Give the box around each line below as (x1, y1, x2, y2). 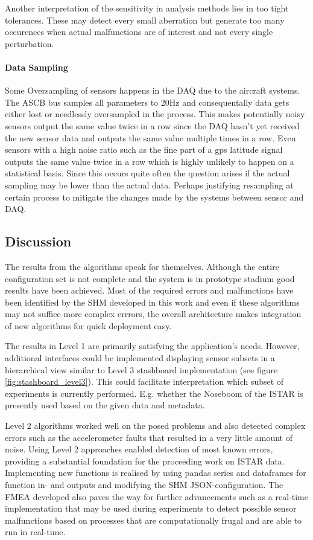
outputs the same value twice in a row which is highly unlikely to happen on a (5, 155, 294, 167)
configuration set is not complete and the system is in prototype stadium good (5, 272, 295, 284)
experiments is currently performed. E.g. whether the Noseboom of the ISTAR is (5, 387, 303, 399)
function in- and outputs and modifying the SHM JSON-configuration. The (5, 478, 283, 490)
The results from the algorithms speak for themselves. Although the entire (5, 260, 279, 272)
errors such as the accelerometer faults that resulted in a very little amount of (5, 431, 293, 443)
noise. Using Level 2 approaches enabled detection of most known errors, (5, 443, 273, 455)
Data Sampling (5, 60, 68, 73)
